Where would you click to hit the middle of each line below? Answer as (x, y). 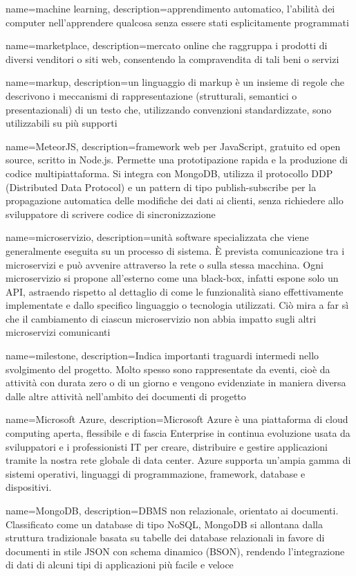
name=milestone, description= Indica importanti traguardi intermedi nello (162, 355)
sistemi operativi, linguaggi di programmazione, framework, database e (156, 473)
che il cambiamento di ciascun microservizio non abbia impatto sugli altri (161, 318)
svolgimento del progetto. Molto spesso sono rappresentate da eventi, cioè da (168, 369)
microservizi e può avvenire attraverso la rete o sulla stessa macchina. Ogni (165, 264)
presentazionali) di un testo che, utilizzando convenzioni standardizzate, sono (169, 109)
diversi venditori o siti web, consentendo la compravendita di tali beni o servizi (172, 58)
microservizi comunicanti (58, 332)
